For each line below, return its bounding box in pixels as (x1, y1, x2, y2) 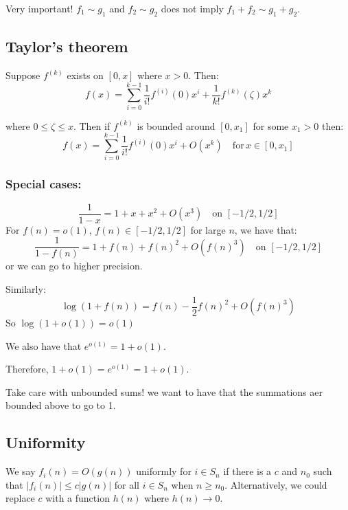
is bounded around (137, 118, 216, 133)
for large (190, 222, 226, 236)
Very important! (5, 1, 73, 15)
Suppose (5, 68, 40, 82)
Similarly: (5, 281, 46, 296)
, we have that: (234, 222, 297, 236)
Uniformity (5, 432, 86, 453)
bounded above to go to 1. (5, 398, 116, 412)
